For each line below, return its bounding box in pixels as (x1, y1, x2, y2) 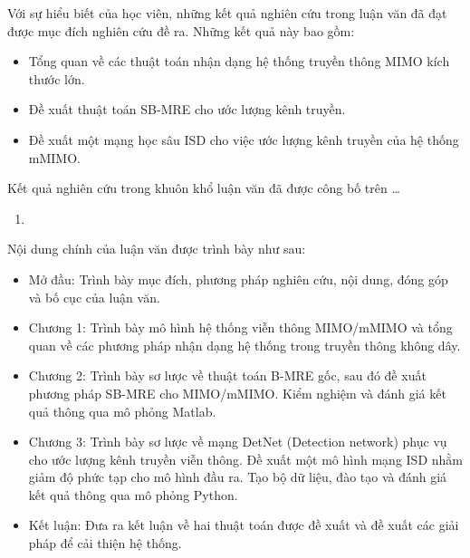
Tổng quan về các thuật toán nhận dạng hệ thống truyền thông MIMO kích (28, 52, 450, 71)
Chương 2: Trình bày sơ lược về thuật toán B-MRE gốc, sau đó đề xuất (28, 366, 427, 385)
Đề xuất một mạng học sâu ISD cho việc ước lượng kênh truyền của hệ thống (28, 130, 459, 149)
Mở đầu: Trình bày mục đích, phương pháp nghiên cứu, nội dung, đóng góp (28, 269, 448, 288)
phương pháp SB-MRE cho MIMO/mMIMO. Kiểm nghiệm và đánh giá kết (28, 383, 446, 402)
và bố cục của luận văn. (28, 287, 160, 306)
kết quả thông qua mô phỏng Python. (28, 485, 238, 504)
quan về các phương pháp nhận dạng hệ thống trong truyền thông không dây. (28, 335, 461, 354)
